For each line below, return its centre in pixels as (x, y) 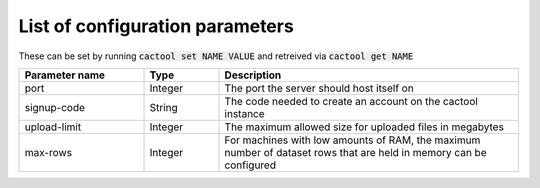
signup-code (54, 107)
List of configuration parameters (156, 26)
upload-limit (53, 127)
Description (253, 75)
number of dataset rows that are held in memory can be (355, 152)
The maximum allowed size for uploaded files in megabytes (364, 127)
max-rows (48, 152)
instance (244, 113)
